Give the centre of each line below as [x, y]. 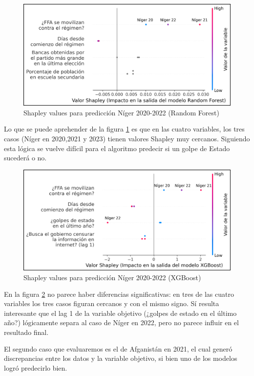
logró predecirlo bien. [36, 367]
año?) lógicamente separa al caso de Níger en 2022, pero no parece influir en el [121, 322]
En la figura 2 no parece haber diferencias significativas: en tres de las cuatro [119, 294]
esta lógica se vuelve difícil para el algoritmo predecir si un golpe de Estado [117, 148]
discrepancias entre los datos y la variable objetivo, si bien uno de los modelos [121, 358]
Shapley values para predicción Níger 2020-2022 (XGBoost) [112, 277]
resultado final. [26, 332]
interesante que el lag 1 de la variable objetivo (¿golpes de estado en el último [120, 313]
